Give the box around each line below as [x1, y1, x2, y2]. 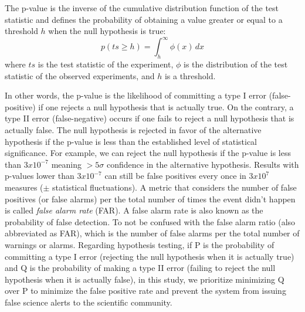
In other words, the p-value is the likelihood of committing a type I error [5, 89, 267, 101]
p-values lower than [5, 169, 74, 182]
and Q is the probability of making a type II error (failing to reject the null [5, 262, 276, 274]
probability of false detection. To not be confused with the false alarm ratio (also [5, 215, 296, 228]
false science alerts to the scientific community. [5, 296, 172, 308]
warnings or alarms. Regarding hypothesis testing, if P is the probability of [5, 238, 274, 250]
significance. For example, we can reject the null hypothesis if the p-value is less [5, 147, 291, 159]
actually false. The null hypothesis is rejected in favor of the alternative [5, 124, 262, 136]
